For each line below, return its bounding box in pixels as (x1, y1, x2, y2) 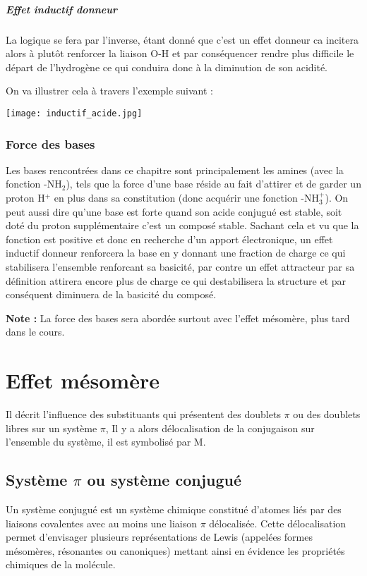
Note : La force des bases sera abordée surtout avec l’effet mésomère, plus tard (6, 310, 350, 325)
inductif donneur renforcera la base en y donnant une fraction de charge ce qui (6, 245, 346, 260)
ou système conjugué (87, 469, 242, 491)
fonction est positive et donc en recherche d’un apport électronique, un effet (6, 231, 333, 246)
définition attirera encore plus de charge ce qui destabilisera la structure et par (6, 273, 347, 288)
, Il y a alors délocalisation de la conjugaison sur (105, 420, 315, 435)
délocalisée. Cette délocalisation (209, 515, 347, 530)
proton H (6, 190, 45, 204)
